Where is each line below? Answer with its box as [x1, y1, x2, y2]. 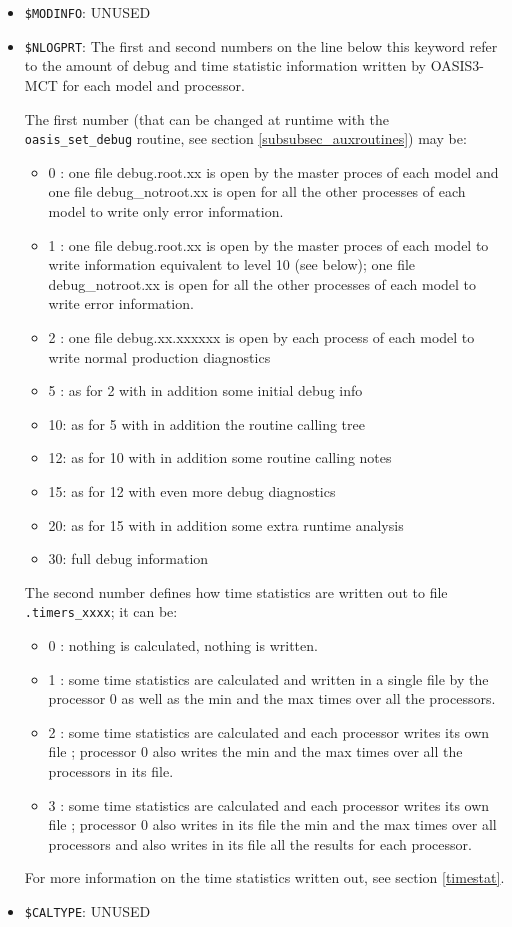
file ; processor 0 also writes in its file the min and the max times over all [48, 814, 497, 835]
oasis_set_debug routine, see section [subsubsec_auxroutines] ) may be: [24, 128, 467, 149]
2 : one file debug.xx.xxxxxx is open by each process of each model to [48, 326, 475, 347]
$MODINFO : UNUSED [24, 2, 151, 22]
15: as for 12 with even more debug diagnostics [48, 480, 336, 501]
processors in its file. [48, 760, 174, 781]
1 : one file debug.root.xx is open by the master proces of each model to [48, 234, 489, 255]
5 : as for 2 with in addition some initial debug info [48, 380, 363, 401]
